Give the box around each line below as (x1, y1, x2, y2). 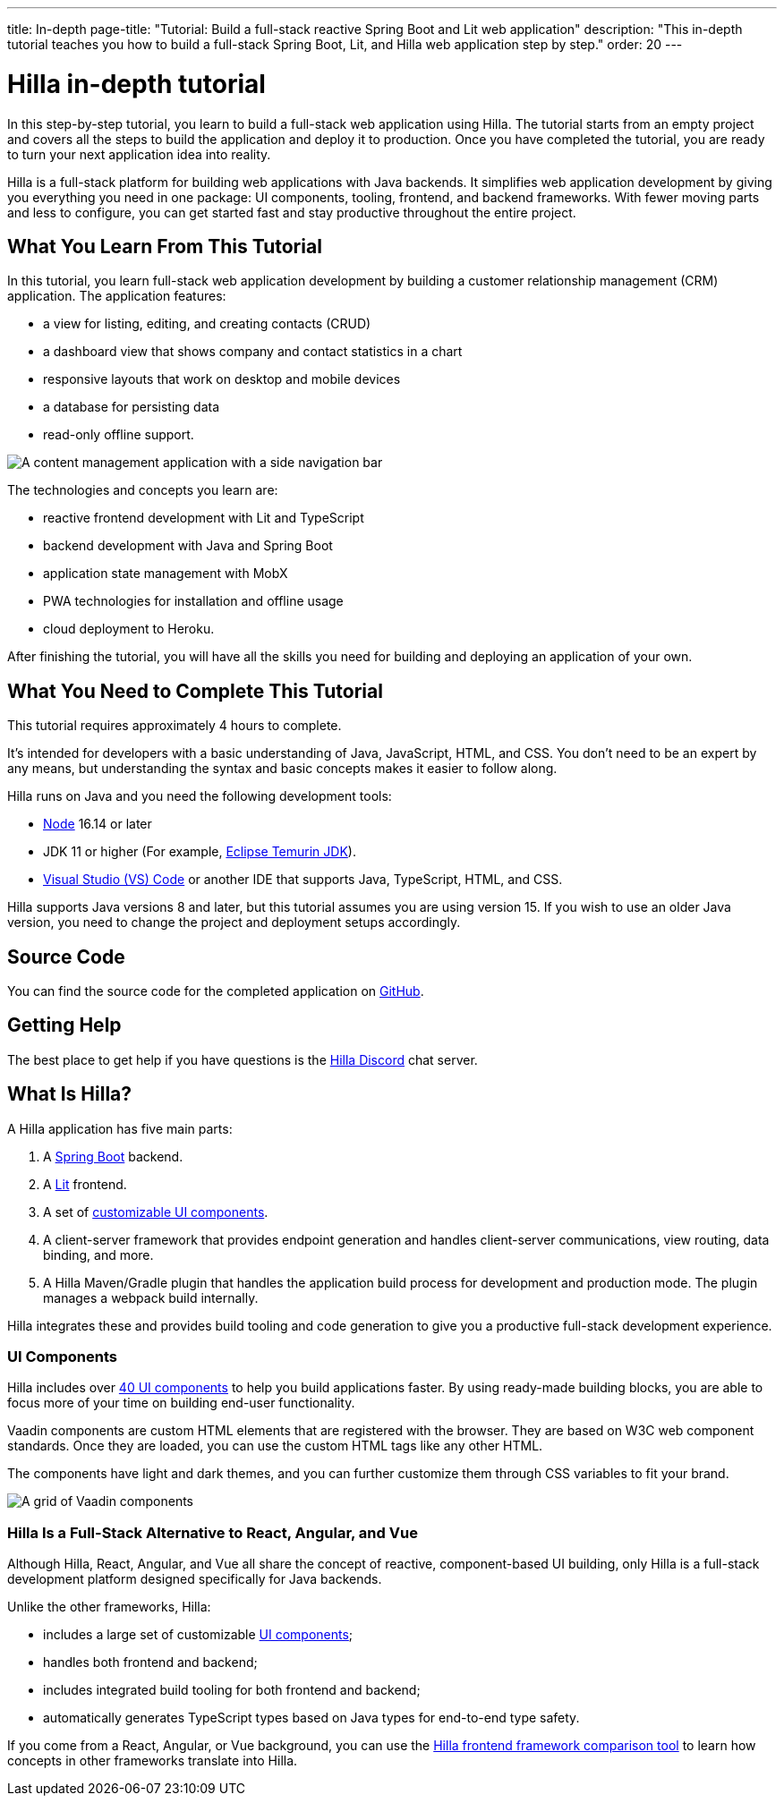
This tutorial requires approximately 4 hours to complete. (7, 718, 342, 734)
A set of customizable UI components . (43, 1203, 268, 1220)
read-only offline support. (43, 427, 194, 443)
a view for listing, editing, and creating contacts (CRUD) (43, 316, 371, 332)
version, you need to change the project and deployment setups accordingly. (7, 914, 461, 931)
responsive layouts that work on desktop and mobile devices (43, 371, 401, 387)
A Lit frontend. (43, 1176, 127, 1192)
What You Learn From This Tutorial (7, 234, 322, 258)
